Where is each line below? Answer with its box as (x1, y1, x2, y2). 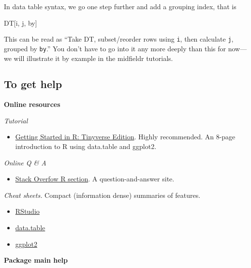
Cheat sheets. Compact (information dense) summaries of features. (4, 190, 201, 200)
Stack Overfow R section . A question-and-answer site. (15, 174, 175, 184)
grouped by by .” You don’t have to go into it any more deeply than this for (4, 43, 226, 53)
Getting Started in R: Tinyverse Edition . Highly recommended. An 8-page (15, 132, 236, 142)
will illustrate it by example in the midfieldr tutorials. (14, 53, 173, 63)
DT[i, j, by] (4, 17, 37, 28)
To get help (4, 76, 62, 91)
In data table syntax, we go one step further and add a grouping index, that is (4, 1, 236, 11)
